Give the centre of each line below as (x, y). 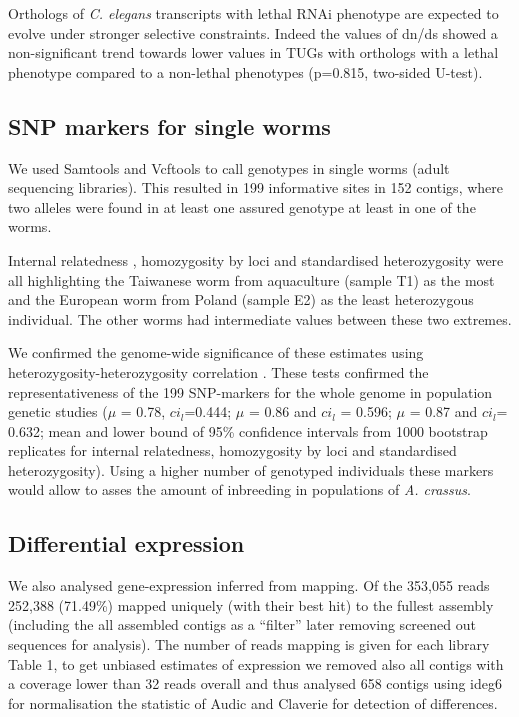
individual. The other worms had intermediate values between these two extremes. (260, 318)
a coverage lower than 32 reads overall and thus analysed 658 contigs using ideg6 (255, 683)
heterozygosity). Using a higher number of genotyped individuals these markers (251, 469)
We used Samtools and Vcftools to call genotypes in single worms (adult (229, 167)
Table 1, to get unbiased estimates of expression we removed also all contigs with (256, 663)
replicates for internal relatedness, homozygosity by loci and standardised (232, 450)
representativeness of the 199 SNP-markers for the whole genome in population (250, 391)
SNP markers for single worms (169, 125)
